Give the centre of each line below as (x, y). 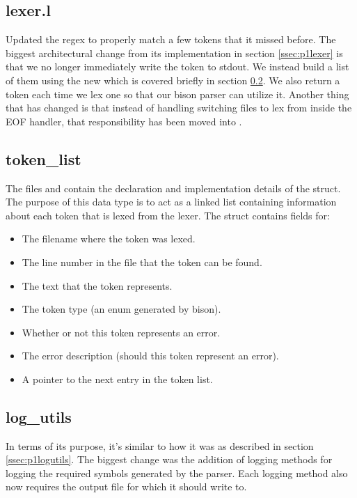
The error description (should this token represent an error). (150, 356)
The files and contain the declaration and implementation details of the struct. (173, 188)
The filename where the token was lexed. (109, 239)
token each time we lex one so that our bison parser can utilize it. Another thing (177, 94)
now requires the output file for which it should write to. (126, 487)
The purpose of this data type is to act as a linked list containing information (171, 202)
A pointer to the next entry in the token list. (117, 379)
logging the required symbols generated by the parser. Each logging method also (177, 473)
